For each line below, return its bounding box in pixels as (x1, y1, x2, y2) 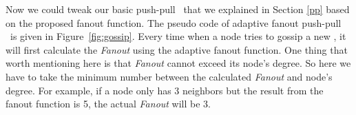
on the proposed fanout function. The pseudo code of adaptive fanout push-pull (6, 15, 342, 30)
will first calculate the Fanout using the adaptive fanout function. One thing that (6, 42, 348, 56)
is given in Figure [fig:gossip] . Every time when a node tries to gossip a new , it (10, 29, 346, 43)
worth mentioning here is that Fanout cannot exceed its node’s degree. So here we (6, 56, 351, 70)
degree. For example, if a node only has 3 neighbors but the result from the (6, 83, 324, 97)
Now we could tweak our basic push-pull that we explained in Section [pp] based (6, 2, 350, 16)
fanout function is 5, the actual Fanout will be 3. (6, 96, 211, 111)
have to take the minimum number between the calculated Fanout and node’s (6, 69, 333, 83)
